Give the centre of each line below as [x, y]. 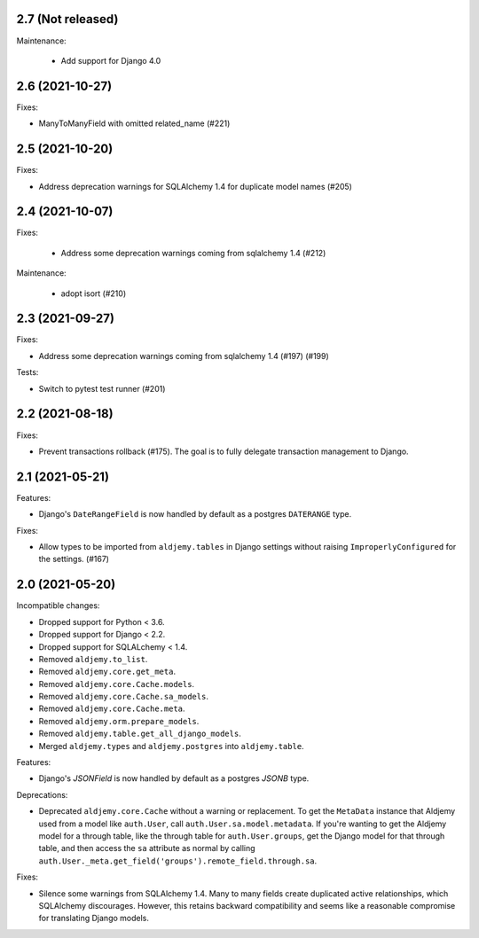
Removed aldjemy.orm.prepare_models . [119, 721]
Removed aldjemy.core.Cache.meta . [112, 708]
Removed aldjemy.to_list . [93, 659]
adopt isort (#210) [94, 293]
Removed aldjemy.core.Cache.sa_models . [123, 697]
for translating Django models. [94, 918]
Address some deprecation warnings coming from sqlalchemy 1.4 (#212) [193, 253]
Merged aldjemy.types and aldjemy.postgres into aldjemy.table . [172, 746]
